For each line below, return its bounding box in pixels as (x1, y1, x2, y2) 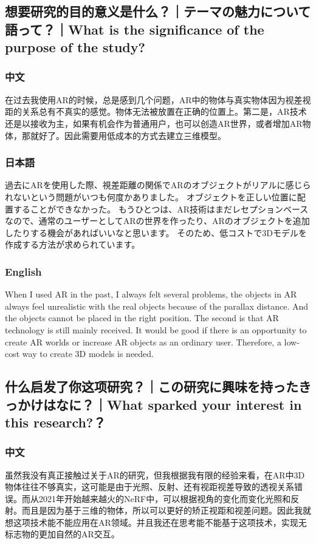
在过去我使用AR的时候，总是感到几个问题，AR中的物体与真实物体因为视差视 (5, 93, 311, 106)
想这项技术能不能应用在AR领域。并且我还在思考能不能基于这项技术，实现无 (5, 515, 307, 528)
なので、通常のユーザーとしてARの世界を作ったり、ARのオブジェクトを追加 (5, 214, 310, 227)
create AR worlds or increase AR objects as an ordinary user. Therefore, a (5, 335, 281, 348)
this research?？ (5, 412, 106, 431)
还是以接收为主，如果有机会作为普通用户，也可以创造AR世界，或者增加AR (5, 117, 303, 129)
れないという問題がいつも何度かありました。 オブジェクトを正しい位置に (5, 190, 297, 203)
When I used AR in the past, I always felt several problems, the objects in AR (5, 288, 297, 301)
